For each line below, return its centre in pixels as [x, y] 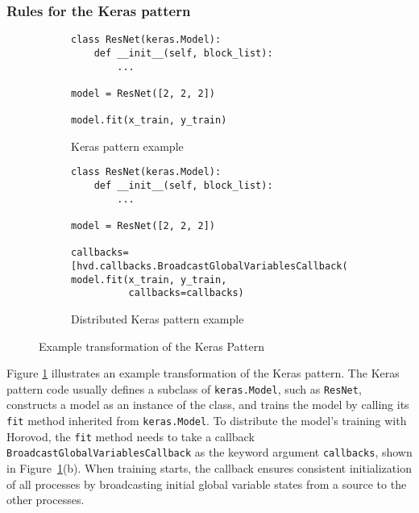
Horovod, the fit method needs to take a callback [131, 436]
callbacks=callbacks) [186, 293]
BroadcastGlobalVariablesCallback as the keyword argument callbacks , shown [209, 452]
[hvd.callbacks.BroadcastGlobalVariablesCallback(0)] [218, 266]
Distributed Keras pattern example [158, 318]
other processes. [46, 500]
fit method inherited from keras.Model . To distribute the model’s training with [207, 420]
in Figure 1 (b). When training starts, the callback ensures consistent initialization [209, 467]
